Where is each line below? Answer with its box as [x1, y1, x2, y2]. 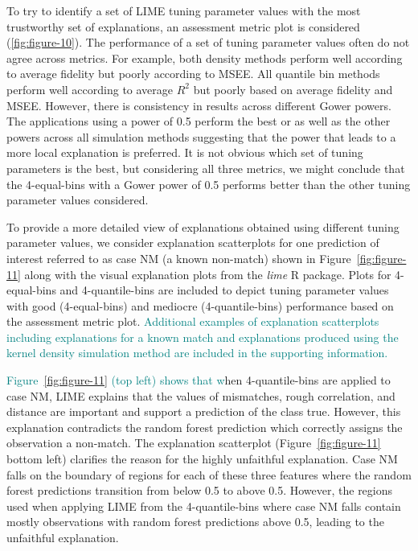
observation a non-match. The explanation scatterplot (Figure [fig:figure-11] [6, 434, 381, 451]
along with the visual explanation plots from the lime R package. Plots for [24, 265, 391, 282]
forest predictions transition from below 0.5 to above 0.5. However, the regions [6, 482, 393, 499]
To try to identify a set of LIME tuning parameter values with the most [6, 2, 361, 19]
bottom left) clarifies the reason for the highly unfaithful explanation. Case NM [6, 450, 398, 467]
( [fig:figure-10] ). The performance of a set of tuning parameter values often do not [6, 34, 410, 51]
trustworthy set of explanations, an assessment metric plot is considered [6, 18, 360, 35]
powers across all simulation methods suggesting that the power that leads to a [6, 128, 396, 145]
